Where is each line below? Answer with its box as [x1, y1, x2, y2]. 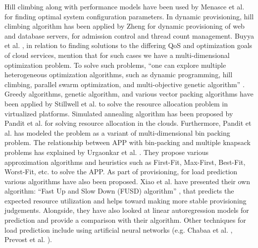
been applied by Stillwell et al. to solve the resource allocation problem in [4, 98, 228, 108]
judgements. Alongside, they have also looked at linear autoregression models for [4, 205, 249, 215]
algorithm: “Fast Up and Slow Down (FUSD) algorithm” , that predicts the [4, 186, 234, 196]
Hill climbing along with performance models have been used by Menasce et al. [4, 1, 245, 11]
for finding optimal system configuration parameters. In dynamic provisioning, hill [4, 11, 254, 21]
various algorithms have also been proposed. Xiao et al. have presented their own [4, 176, 251, 186]
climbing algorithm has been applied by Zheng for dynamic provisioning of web [4, 21, 245, 31]
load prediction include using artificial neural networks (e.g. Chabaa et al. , [4, 224, 233, 235]
